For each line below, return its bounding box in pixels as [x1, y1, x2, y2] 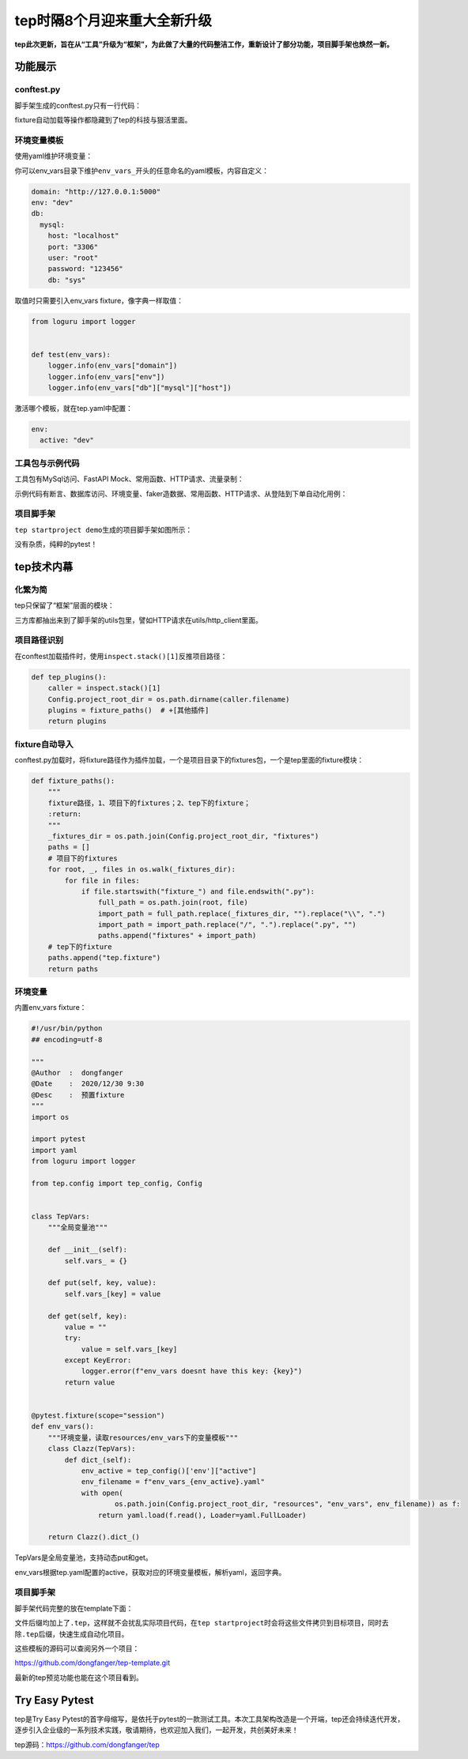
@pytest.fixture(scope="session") [31, 1411, 165, 1420]
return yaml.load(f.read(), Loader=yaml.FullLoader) [97, 1510, 307, 1520]
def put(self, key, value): [47, 1279, 157, 1287]
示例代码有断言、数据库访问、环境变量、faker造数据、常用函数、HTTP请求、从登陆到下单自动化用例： [14, 488, 348, 498]
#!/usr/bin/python [31, 1024, 103, 1033]
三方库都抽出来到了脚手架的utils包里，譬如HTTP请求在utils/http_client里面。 [14, 615, 262, 624]
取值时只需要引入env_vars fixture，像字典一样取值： [14, 296, 184, 305]
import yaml [31, 1146, 78, 1154]
